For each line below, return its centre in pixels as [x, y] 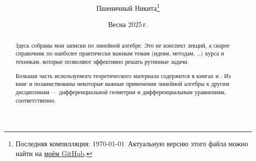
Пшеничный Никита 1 [128, 7]
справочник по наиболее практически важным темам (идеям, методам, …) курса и [120, 53]
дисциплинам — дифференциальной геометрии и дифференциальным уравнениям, [121, 92]
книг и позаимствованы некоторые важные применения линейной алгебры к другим [122, 84]
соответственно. [36, 100]
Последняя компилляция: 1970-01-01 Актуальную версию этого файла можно [132, 144]
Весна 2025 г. [128, 24]
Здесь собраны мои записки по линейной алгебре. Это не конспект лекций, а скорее [123, 45]
